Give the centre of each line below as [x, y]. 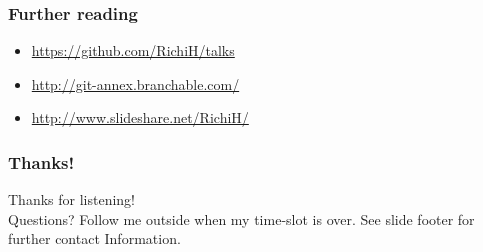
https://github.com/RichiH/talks [133, 50]
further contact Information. [94, 238]
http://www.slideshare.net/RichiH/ [140, 117]
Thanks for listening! [71, 199]
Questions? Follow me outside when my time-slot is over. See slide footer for [241, 218]
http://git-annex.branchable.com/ [135, 83]
